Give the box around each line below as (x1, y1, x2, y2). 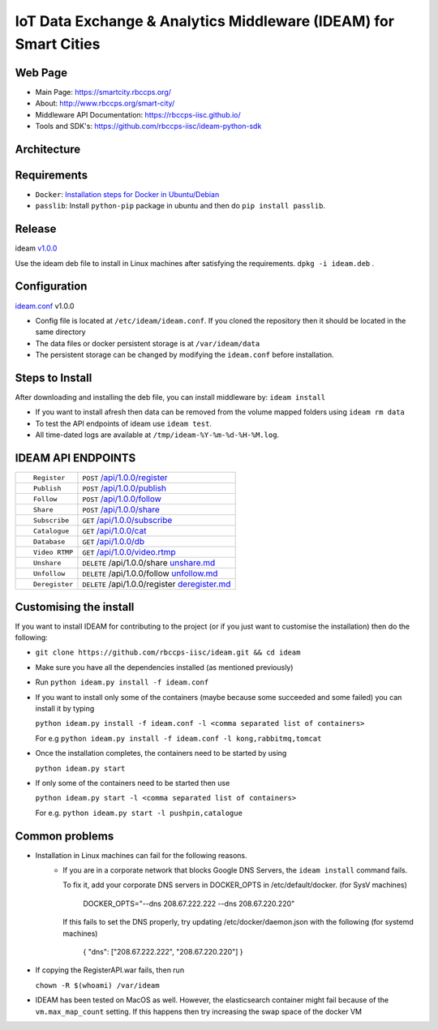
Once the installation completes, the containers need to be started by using (35, 749, 287, 758)
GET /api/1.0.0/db (82, 536, 145, 547)
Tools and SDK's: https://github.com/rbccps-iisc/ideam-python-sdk (35, 122, 262, 131)
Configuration (15, 280, 88, 294)
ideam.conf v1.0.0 (15, 301, 75, 311)
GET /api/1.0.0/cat (82, 526, 147, 537)
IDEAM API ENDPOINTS (15, 451, 136, 465)
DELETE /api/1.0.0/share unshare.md (82, 557, 216, 569)
